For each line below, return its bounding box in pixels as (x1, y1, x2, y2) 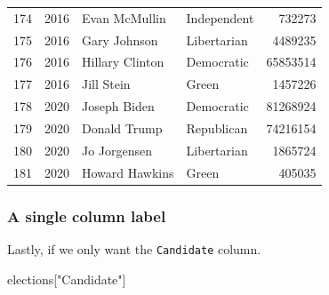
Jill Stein (82, 75, 131, 93)
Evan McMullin (82, 8, 166, 27)
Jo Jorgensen (82, 140, 153, 159)
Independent (186, 8, 254, 27)
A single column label (7, 204, 166, 227)
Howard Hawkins (82, 163, 174, 181)
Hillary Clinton (82, 52, 164, 71)
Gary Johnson (82, 30, 158, 49)
